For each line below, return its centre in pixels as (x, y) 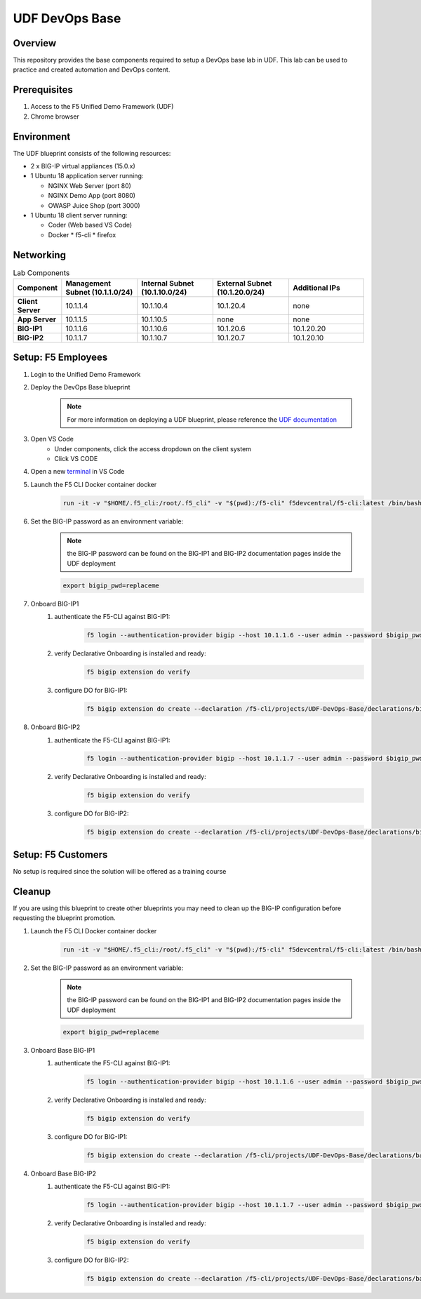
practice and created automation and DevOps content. (92, 69)
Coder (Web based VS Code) (90, 225)
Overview (35, 43)
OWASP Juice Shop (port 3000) (94, 205)
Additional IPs (316, 288)
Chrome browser (55, 116)
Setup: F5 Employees (60, 358)
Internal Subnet (168, 284)
